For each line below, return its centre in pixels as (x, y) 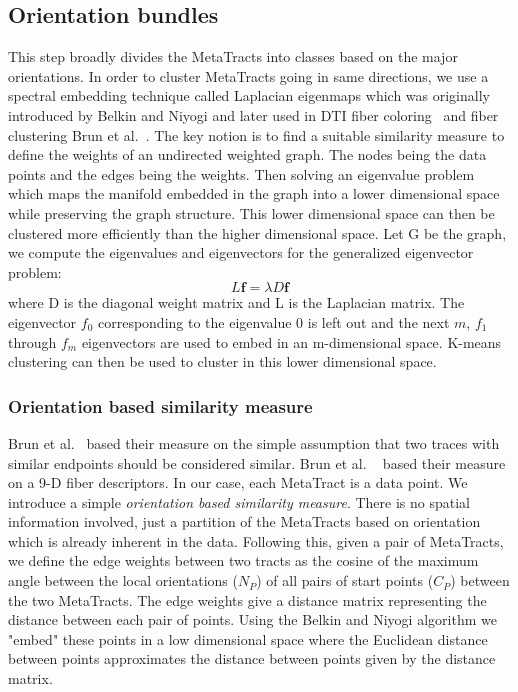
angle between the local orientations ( (123, 580)
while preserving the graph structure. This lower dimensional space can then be (251, 212)
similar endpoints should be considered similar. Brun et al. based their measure (257, 462)
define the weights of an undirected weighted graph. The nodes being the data (247, 154)
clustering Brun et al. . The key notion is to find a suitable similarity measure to (256, 134)
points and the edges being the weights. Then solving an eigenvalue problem (241, 173)
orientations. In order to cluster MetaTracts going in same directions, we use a (248, 75)
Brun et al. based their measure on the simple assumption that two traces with (254, 442)
